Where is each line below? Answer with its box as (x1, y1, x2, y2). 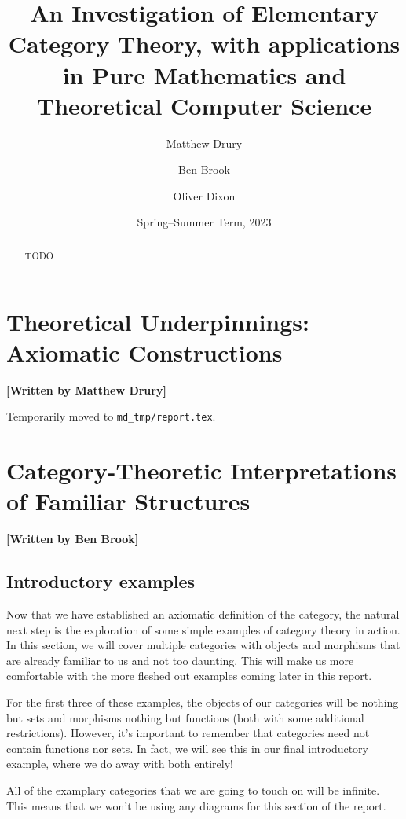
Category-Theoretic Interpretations (6, 454, 397, 487)
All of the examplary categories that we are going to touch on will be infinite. (6, 781, 380, 798)
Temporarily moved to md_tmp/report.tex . (6, 408, 216, 424)
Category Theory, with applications (8, 28, 401, 60)
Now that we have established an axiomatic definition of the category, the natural (6, 606, 400, 622)
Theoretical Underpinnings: (6, 305, 310, 337)
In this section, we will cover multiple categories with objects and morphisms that (6, 637, 401, 653)
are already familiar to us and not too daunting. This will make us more (6, 652, 354, 668)
